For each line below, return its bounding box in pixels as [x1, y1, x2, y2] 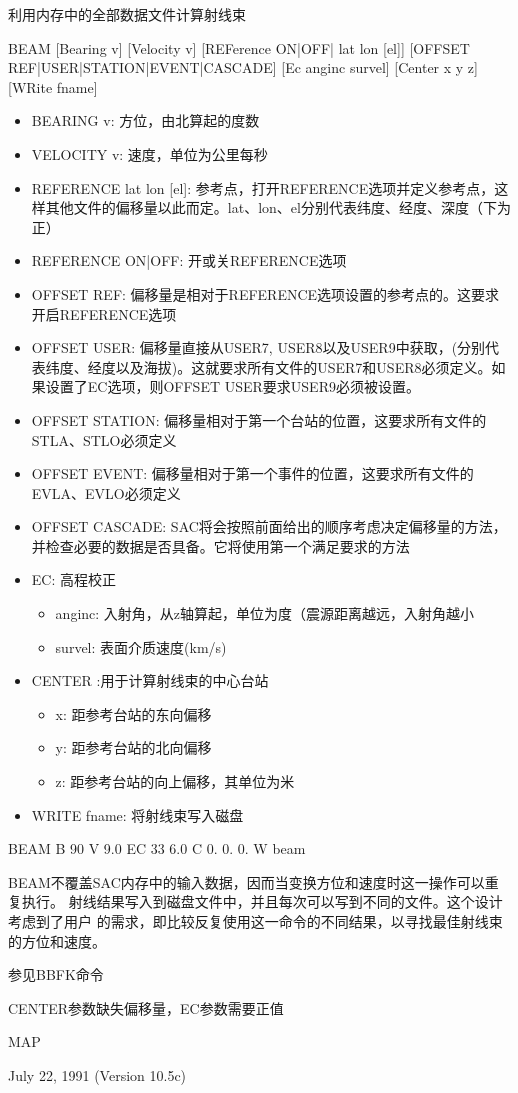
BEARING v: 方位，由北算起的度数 [31, 110, 260, 131]
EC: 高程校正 [31, 569, 116, 590]
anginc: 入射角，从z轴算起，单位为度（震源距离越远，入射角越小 [55, 603, 475, 624]
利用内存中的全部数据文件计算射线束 [8, 4, 246, 24]
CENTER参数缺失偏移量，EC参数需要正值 [8, 997, 284, 1018]
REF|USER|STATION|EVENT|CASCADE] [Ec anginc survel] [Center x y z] [8, 57, 478, 78]
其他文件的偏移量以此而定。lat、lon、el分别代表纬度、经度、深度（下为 [45, 197, 511, 218]
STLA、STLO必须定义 [31, 429, 177, 450]
